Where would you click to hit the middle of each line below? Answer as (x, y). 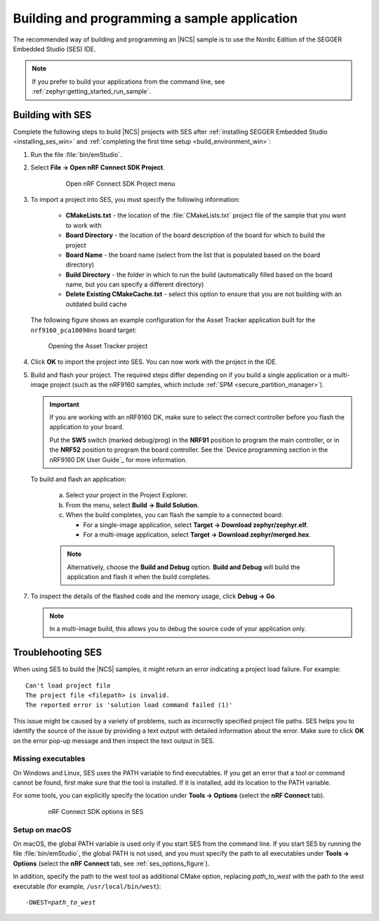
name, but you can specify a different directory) (135, 284)
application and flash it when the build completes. (139, 577)
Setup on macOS (42, 830)
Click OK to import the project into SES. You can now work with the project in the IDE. (154, 362)
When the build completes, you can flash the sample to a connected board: (174, 515)
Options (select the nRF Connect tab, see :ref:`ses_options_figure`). (111, 863)
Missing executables (49, 758)
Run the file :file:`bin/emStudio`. (76, 154)
